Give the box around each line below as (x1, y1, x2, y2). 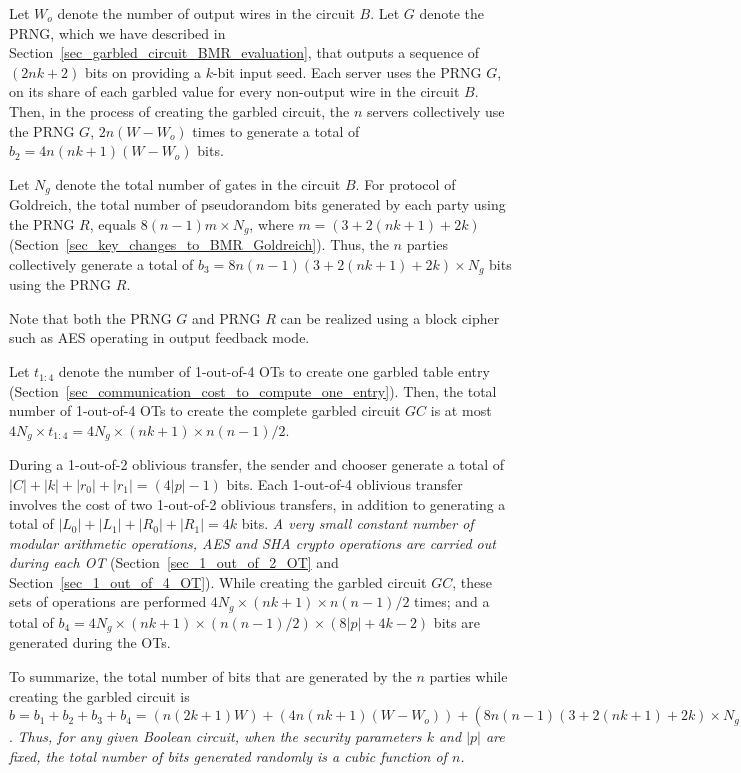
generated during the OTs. (9, 632, 171, 653)
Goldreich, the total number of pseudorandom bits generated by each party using (9, 194, 506, 215)
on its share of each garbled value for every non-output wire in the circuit (9, 81, 460, 102)
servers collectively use (366, 100, 505, 121)
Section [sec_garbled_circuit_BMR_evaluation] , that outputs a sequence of (9, 42, 480, 63)
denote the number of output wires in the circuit (57, 3, 355, 23)
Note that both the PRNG (9, 307, 172, 328)
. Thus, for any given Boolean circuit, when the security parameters (9, 726, 422, 747)
